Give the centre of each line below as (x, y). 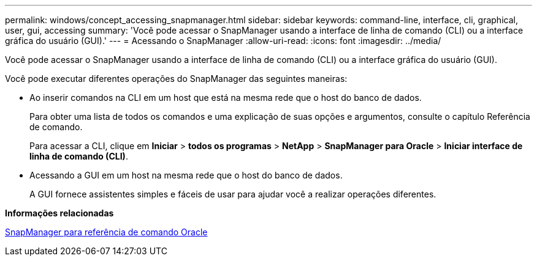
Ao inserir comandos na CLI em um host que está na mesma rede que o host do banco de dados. (226, 97)
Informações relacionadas (59, 213)
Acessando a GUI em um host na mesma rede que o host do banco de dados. (186, 175)
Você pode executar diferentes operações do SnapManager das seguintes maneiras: (176, 79)
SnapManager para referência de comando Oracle (106, 232)
